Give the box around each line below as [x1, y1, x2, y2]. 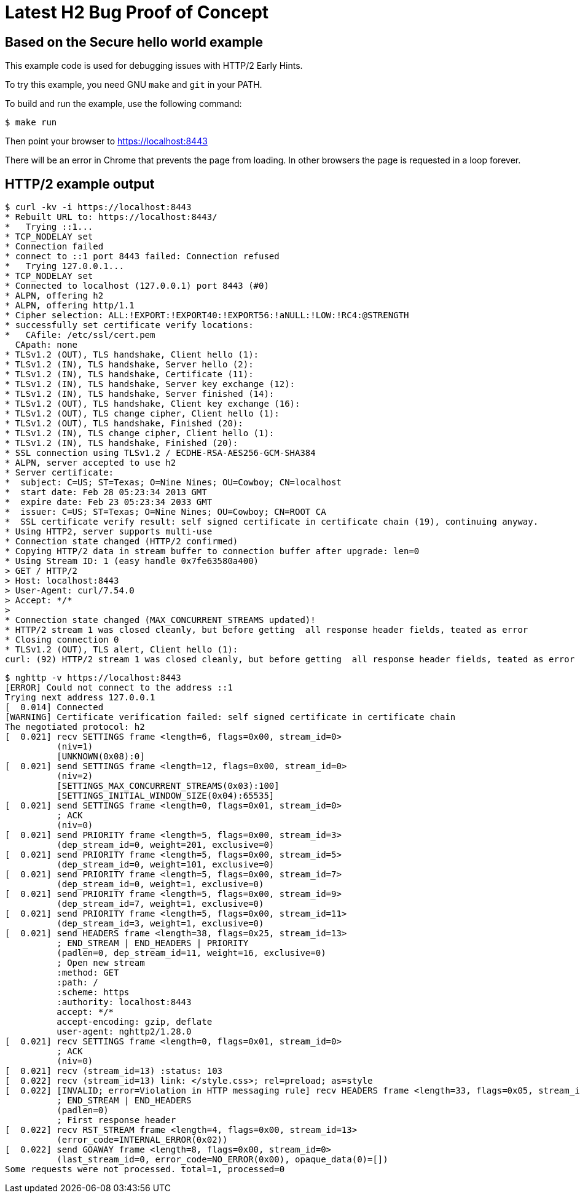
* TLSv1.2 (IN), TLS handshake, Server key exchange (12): [5, 379, 296, 390]
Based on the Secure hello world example [5, 34, 264, 50]
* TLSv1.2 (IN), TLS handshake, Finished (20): [5, 438, 238, 448]
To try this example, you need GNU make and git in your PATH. [5, 79, 262, 90]
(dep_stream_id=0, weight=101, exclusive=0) [57, 859, 275, 870]
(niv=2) [57, 771, 93, 781]
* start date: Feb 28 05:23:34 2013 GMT [5, 487, 207, 498]
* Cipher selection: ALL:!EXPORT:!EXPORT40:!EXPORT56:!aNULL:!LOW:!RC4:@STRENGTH [5, 310, 409, 321]
